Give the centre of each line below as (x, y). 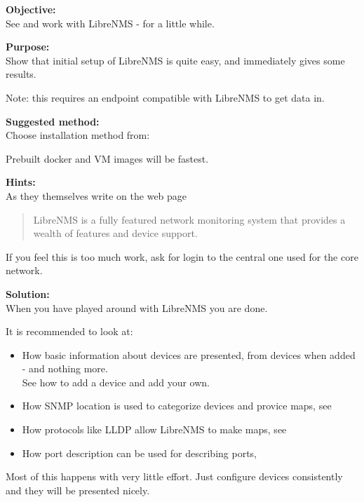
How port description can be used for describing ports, (139, 453)
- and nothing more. (65, 368)
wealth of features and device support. (115, 233)
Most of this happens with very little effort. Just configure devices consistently (174, 476)
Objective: (31, 9)
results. (21, 74)
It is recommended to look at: (69, 331)
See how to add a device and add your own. (116, 382)
